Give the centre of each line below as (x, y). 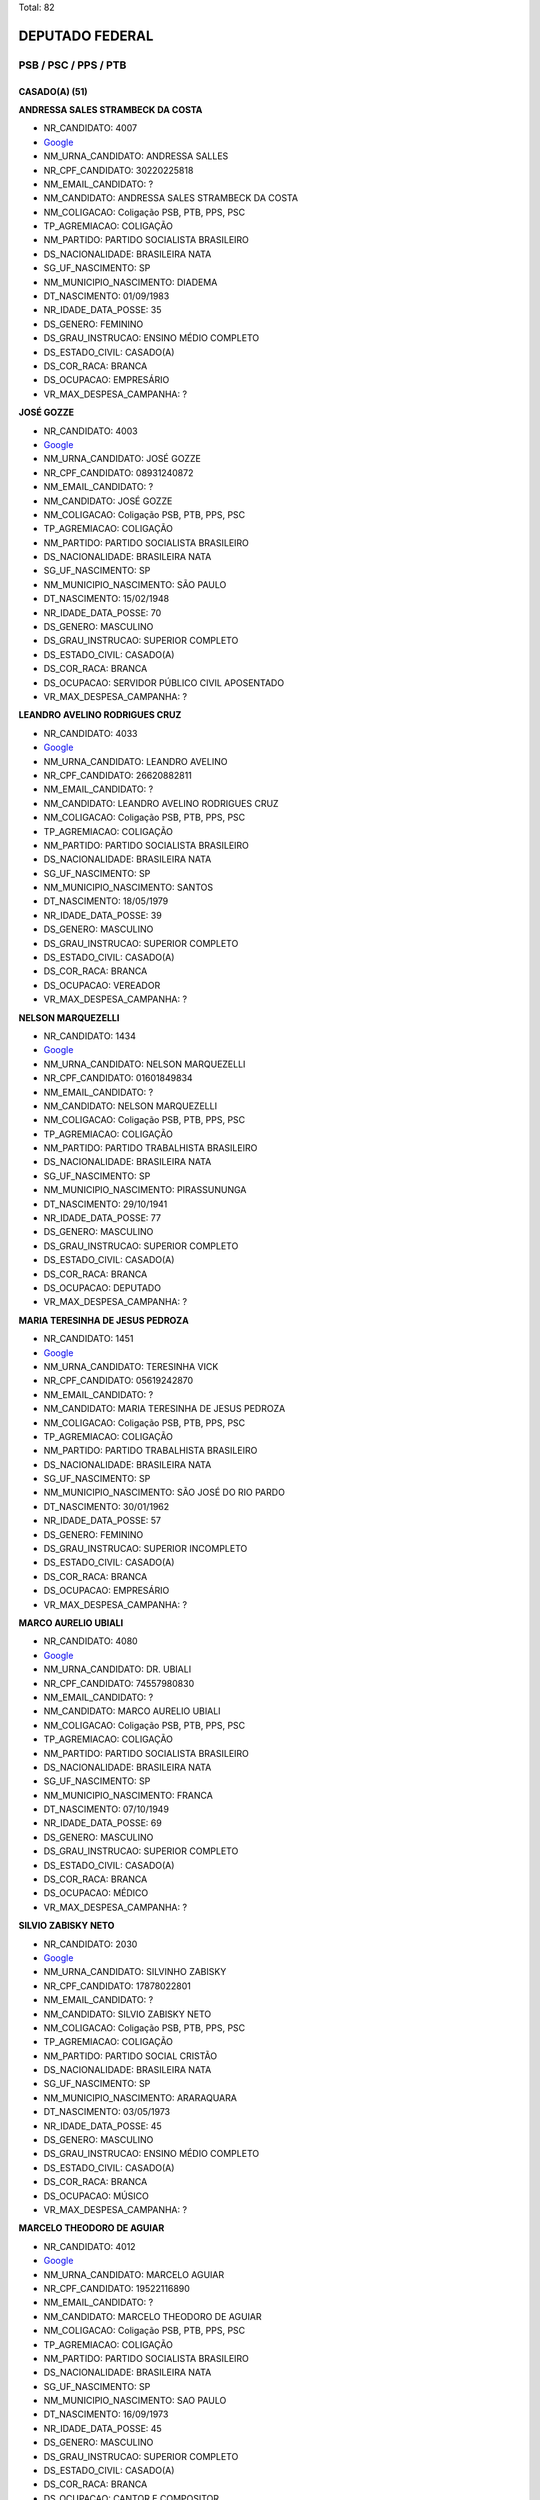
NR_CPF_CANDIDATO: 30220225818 (118, 170)
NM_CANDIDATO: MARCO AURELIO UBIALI (132, 1711)
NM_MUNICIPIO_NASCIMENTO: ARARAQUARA (140, 2097)
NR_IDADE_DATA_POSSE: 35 (102, 310)
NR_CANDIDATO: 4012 (89, 2246)
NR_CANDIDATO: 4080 (91, 1641)
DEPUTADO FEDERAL (86, 35)
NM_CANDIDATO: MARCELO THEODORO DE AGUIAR (152, 2316)
